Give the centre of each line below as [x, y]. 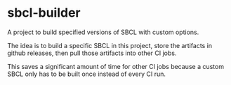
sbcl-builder [44, 13]
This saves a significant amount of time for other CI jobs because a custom [116, 66]
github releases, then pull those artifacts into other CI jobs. [92, 53]
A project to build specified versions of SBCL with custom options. [103, 32]
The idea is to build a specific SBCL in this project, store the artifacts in [110, 45]
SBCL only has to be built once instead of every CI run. [87, 74]
